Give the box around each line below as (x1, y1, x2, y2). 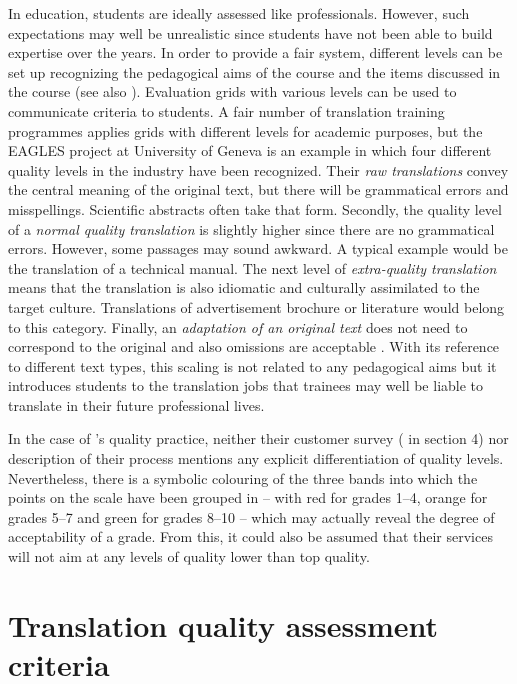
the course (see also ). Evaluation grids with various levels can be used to (8, 81, 457, 102)
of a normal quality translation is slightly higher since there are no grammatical (8, 218, 495, 239)
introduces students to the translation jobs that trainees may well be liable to (8, 375, 484, 396)
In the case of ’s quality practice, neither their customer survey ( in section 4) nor (8, 428, 509, 449)
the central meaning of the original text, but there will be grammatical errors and (8, 179, 509, 200)
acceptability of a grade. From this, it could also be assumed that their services (8, 526, 493, 547)
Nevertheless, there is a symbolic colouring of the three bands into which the (8, 467, 478, 488)
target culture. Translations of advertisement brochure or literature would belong (8, 296, 505, 317)
